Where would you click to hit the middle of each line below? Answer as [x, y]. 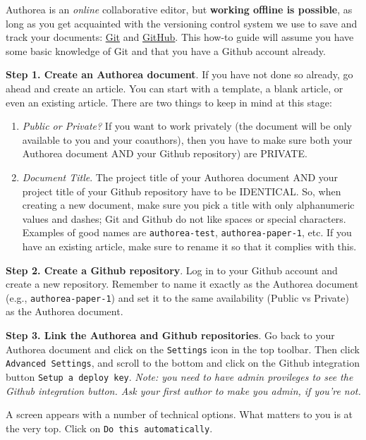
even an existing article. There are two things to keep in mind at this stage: [169, 102]
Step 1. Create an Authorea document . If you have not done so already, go [179, 74]
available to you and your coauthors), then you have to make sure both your [187, 139]
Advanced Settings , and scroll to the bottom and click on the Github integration [183, 363]
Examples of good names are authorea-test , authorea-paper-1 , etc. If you [187, 232]
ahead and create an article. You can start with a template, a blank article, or [175, 88]
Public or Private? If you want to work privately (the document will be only [187, 126]
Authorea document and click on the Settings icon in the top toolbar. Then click [183, 349]
